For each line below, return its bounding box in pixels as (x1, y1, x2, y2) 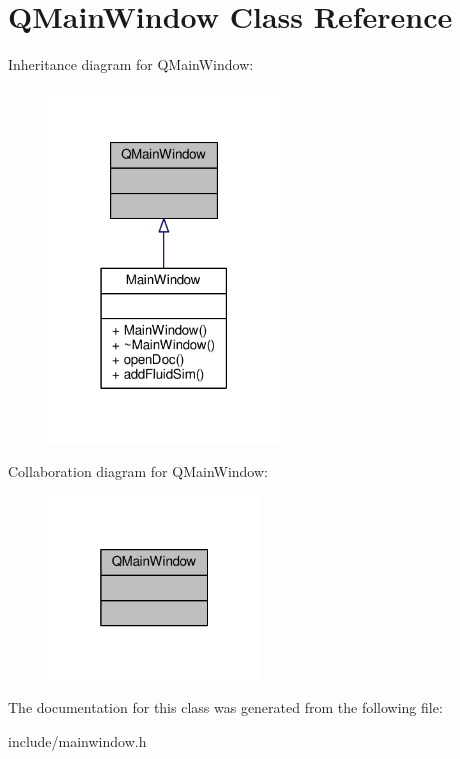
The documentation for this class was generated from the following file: (8, 697, 443, 718)
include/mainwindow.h (8, 730, 147, 751)
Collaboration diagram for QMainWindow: (8, 461, 268, 482)
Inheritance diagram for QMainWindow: (8, 54, 254, 75)
